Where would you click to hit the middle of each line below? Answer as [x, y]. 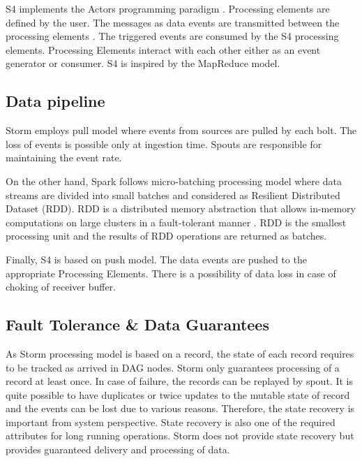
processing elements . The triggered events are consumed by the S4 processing [172, 36]
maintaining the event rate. [64, 158]
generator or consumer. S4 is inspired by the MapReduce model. [143, 63]
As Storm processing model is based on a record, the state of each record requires [180, 353]
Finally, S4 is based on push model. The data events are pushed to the [156, 259]
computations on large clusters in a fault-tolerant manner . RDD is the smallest [176, 222]
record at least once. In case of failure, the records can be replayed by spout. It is [179, 381]
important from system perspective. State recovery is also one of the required [171, 422]
